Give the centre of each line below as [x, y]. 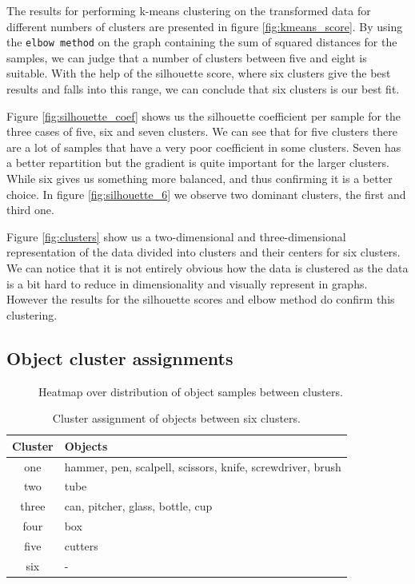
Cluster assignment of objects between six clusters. [176, 418]
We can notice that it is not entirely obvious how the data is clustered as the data [207, 267]
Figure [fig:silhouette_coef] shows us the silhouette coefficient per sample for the [204, 115]
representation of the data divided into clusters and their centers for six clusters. [204, 252]
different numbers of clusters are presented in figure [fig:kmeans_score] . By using [205, 26]
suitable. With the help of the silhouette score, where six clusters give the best [199, 73]
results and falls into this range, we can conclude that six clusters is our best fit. [203, 89]
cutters [81, 545]
